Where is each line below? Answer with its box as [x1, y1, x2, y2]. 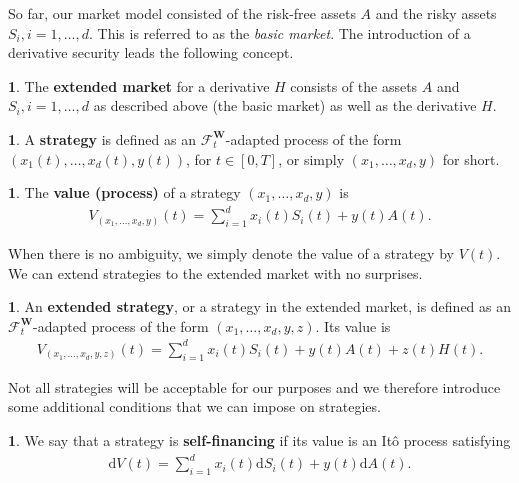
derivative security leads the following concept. [8, 42, 294, 63]
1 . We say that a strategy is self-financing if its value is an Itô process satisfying [8, 429, 511, 450]
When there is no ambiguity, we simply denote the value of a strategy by [8, 243, 454, 264]
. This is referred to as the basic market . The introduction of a [88, 22, 471, 43]
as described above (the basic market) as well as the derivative [93, 95, 477, 116]
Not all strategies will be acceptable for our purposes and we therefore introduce [8, 376, 501, 397]
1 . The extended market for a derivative [8, 75, 270, 96]
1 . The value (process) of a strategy [8, 182, 241, 203]
